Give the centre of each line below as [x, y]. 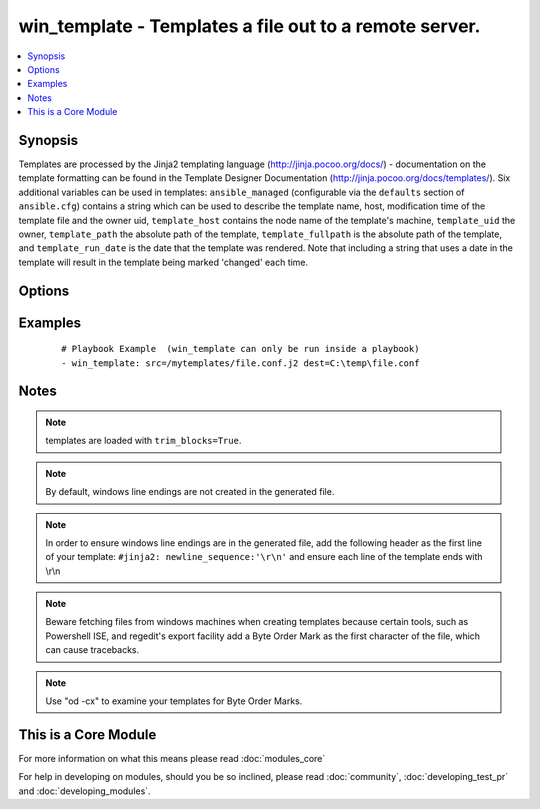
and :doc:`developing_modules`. [84, 791]
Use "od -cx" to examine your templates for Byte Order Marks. [174, 701]
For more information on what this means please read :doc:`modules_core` [172, 758]
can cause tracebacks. [92, 650]
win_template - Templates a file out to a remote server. [249, 26]
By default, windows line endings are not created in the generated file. [190, 492]
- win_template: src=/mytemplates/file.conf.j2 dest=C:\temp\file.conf [240, 363]
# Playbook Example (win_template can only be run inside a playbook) [240, 349]
